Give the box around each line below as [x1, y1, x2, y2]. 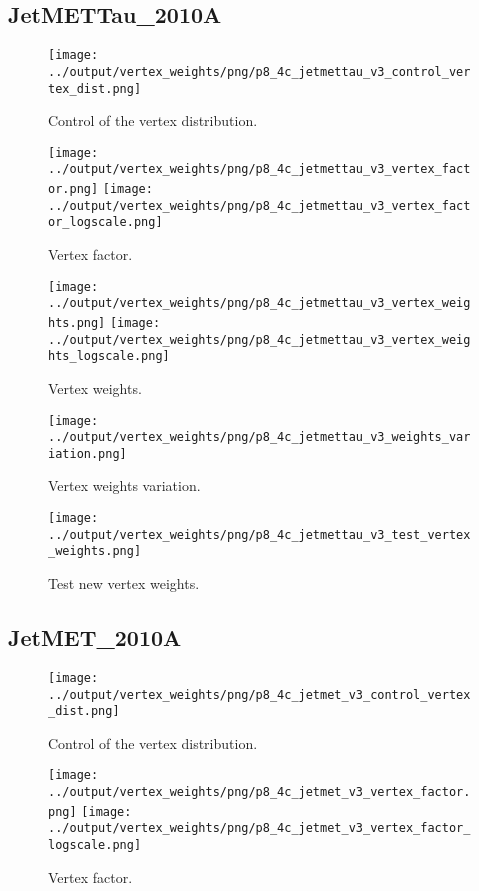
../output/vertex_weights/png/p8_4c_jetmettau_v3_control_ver [48, 64, 471, 79]
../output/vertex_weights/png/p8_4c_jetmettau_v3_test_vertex [48, 527, 471, 542]
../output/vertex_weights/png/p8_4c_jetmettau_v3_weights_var [48, 430, 471, 445]
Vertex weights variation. [48, 475, 201, 496]
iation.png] [48, 446, 127, 461]
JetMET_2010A [8, 622, 182, 653]
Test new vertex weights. [48, 573, 200, 594]
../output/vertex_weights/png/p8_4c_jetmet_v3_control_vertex [48, 687, 471, 702]
